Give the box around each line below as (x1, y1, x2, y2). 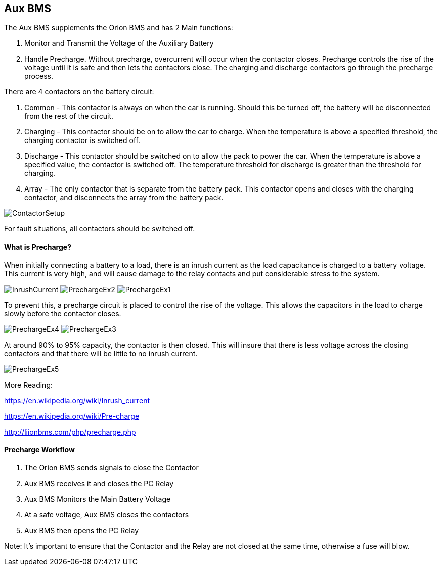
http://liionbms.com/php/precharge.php (4, 427, 136, 436)
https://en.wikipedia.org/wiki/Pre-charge (4, 411, 140, 420)
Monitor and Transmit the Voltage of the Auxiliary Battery (24, 39, 214, 48)
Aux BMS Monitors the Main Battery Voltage (24, 494, 171, 503)
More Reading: (4, 380, 53, 389)
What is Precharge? (4, 243, 71, 252)
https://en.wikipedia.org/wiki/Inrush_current (4, 396, 150, 405)
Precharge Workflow (4, 445, 75, 454)
